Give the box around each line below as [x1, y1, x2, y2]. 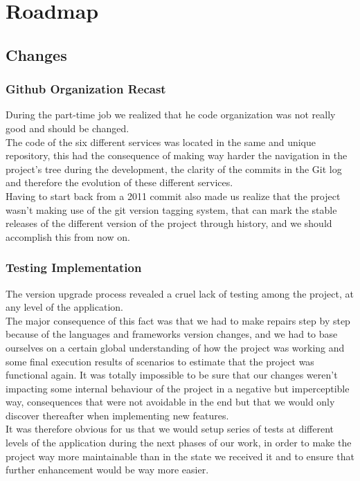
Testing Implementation [6, 259, 142, 276]
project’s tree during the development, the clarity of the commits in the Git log [6, 161, 342, 176]
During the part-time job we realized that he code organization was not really [6, 107, 336, 122]
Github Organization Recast [6, 80, 166, 98]
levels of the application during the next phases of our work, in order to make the [6, 435, 352, 450]
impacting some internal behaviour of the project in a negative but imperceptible [6, 381, 350, 395]
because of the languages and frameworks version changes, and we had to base [6, 327, 338, 341]
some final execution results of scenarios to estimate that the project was [6, 354, 314, 368]
